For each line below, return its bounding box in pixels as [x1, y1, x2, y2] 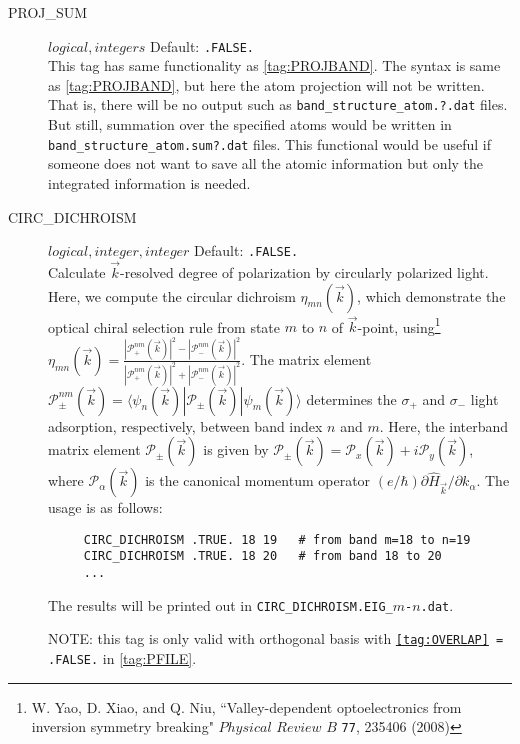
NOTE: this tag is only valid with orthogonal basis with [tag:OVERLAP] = [48, 628, 504, 649]
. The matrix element [241, 348, 372, 369]
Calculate [48, 262, 106, 282]
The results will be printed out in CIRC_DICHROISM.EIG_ [48, 594, 393, 615]
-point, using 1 [357, 313, 441, 337]
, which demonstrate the [357, 285, 506, 306]
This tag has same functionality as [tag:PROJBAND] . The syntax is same [48, 55, 501, 76]
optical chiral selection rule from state [48, 316, 281, 337]
